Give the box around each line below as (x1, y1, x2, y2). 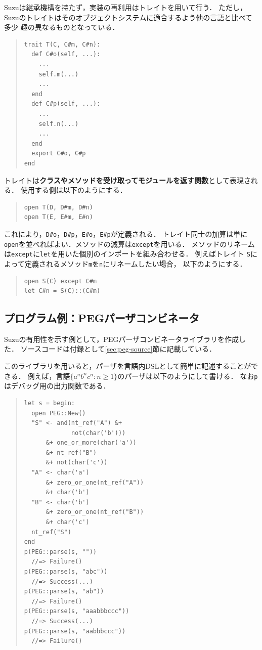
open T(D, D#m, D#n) (24, 203, 93, 211)
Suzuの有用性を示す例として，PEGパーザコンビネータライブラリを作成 (4, 333, 239, 344)
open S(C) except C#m (24, 277, 97, 285)
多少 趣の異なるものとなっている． (4, 22, 119, 32)
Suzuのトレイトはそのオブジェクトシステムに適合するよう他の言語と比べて (4, 12, 252, 22)
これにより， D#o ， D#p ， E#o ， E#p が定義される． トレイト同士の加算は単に (4, 228, 248, 239)
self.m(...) (38, 70, 79, 78)
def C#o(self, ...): (31, 51, 101, 58)
